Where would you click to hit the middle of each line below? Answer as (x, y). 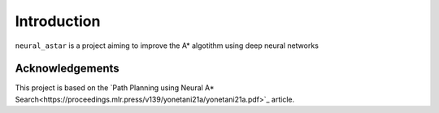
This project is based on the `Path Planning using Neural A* (115, 88)
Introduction (58, 21)
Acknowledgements (67, 69)
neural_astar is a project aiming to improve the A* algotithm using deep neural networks (167, 46)
